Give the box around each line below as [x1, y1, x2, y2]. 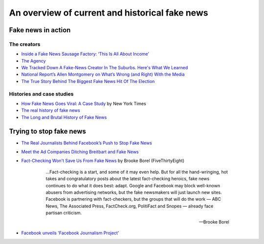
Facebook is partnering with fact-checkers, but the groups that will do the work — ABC [45, 196, 221, 202]
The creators [9, 41, 41, 47]
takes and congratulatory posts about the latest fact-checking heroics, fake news [45, 176, 210, 182]
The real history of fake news [21, 107, 80, 113]
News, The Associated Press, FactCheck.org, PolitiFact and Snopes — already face [45, 203, 214, 209]
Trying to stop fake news [9, 127, 87, 135]
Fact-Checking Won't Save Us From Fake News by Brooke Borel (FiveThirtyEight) [21, 158, 185, 163]
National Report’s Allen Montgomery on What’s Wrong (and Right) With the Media [21, 71, 185, 78]
